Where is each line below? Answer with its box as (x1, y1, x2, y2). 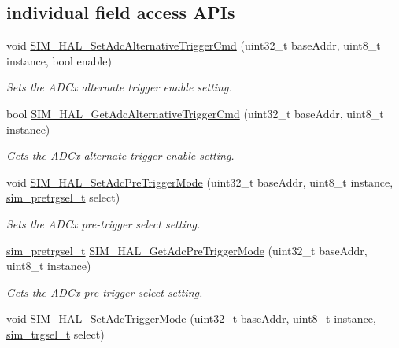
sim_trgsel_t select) (6, 325, 105, 342)
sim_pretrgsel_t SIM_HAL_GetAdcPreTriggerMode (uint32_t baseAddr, (6, 242, 368, 258)
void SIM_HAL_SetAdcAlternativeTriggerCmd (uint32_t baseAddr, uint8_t (6, 37, 381, 54)
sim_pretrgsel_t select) (6, 189, 120, 205)
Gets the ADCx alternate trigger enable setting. (6, 147, 235, 164)
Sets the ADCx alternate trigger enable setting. (6, 79, 232, 95)
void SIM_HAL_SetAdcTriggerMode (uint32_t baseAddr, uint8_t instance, (6, 310, 376, 327)
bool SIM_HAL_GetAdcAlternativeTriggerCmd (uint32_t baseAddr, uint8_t (6, 105, 384, 121)
